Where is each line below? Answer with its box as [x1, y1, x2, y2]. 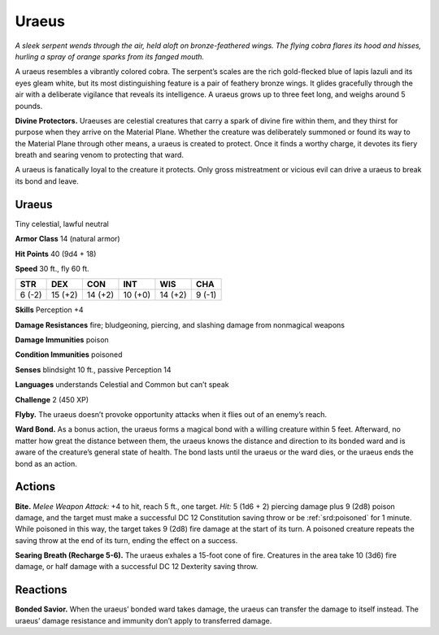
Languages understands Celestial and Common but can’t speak [15, 380, 229, 389]
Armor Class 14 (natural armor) [15, 234, 121, 244]
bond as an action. [15, 459, 77, 468]
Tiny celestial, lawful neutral [15, 219, 109, 228]
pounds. [15, 101, 43, 111]
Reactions [15, 583, 67, 597]
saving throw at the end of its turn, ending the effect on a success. [15, 535, 238, 545]
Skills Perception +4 [15, 305, 85, 315]
